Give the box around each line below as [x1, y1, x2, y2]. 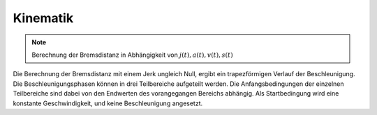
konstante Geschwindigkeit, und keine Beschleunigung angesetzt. [13, 99, 203, 107]
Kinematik [13, 10, 73, 26]
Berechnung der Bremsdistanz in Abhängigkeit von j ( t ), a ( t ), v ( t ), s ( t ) [31, 51, 233, 59]
